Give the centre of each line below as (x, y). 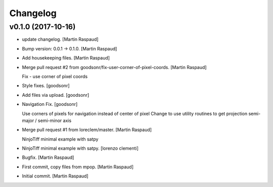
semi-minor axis (55, 120)
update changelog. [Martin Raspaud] (60, 39)
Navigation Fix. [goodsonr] (50, 104)
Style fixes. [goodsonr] (46, 86)
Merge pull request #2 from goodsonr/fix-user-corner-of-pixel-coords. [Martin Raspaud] (114, 67)
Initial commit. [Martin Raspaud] (55, 176)
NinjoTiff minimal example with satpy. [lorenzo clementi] (80, 148)
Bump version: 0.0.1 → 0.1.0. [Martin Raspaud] (70, 48)
